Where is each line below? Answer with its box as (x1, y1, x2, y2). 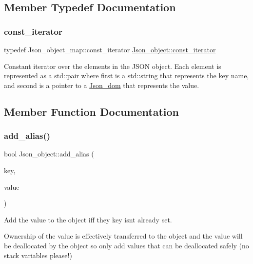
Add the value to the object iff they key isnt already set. (4, 214, 172, 224)
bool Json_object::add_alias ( (4, 149, 94, 159)
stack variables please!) (4, 250, 72, 260)
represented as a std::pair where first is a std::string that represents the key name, (4, 70, 249, 81)
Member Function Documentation (4, 104, 179, 119)
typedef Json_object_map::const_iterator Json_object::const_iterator (4, 44, 216, 54)
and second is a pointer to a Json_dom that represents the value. (4, 80, 199, 90)
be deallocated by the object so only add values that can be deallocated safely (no (4, 240, 249, 250)
